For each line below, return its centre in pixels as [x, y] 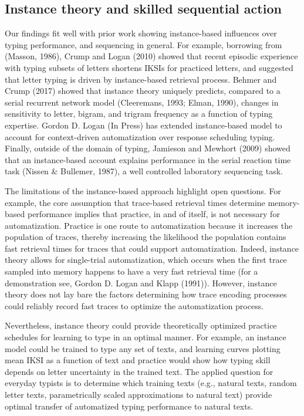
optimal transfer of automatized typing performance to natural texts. [129, 406]
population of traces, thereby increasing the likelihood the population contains [146, 237]
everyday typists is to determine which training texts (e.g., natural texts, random [151, 383]
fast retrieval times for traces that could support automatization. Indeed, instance [152, 248]
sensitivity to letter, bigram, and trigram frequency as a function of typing [139, 114]
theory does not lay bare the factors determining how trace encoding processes [146, 294]
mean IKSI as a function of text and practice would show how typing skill [138, 360]
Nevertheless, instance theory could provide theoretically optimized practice [141, 325]
